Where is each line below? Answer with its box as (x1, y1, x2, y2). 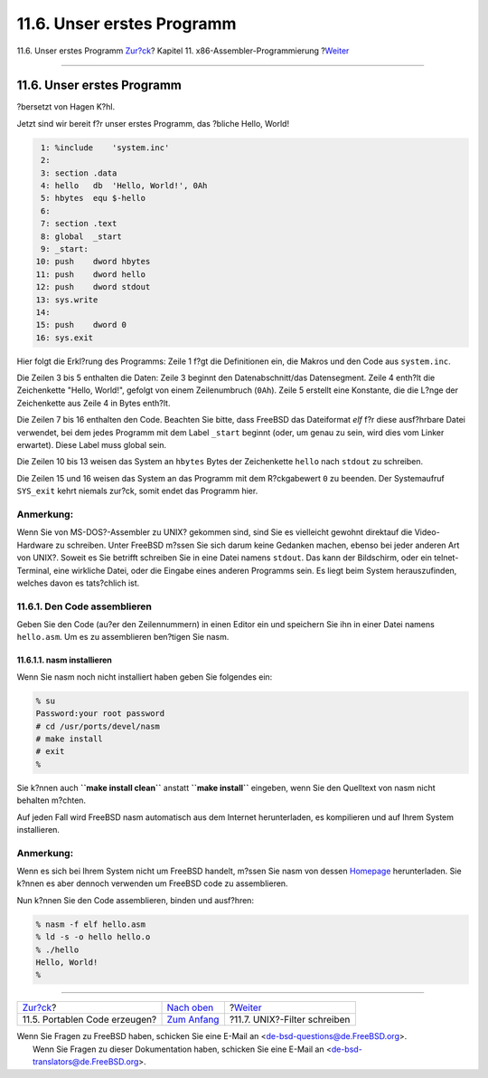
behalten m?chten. (16, 795, 86, 806)
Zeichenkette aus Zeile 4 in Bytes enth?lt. (16, 397, 171, 408)
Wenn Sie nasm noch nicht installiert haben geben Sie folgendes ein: (16, 671, 273, 682)
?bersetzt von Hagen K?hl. (16, 101, 116, 112)
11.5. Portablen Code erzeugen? (22, 1014, 157, 1026)
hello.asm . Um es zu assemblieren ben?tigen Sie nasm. (16, 632, 230, 643)
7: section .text (41, 218, 117, 229)
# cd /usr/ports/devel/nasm (35, 720, 160, 731)
